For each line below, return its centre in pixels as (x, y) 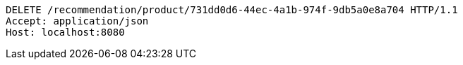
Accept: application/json (77, 21)
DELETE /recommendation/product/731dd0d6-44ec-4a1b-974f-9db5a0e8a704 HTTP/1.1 (232, 10)
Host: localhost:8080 (65, 32)
